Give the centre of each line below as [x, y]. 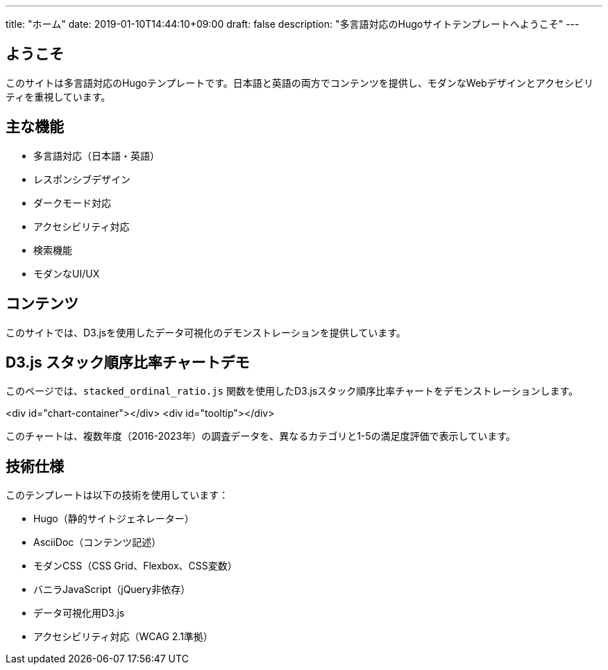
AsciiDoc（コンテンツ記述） [98, 542]
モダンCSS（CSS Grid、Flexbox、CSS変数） [135, 566]
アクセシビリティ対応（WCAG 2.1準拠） [123, 637]
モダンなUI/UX [67, 273]
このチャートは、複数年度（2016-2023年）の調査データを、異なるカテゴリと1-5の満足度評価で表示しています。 [261, 436]
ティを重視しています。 [58, 96]
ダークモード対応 [72, 203]
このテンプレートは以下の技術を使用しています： [117, 495]
